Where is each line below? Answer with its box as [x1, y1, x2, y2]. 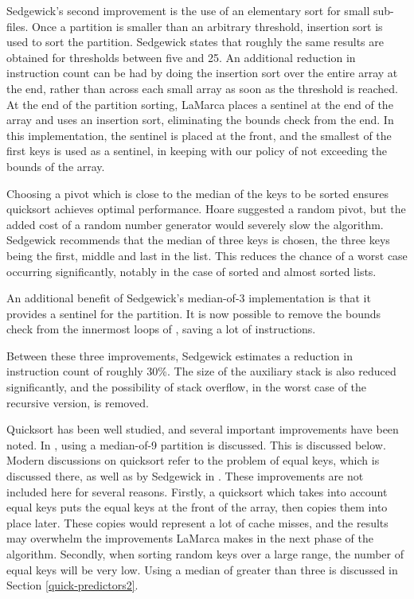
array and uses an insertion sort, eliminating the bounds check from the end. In [6, 111, 394, 128]
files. [6, 18, 29, 34]
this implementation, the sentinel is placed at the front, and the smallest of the [6, 126, 392, 143]
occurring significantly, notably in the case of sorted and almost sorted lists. [6, 263, 377, 279]
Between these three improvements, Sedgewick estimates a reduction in [6, 347, 353, 364]
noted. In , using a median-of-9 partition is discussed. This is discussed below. [6, 436, 386, 453]
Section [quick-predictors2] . [6, 577, 139, 593]
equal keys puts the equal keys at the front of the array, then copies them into [6, 499, 388, 515]
